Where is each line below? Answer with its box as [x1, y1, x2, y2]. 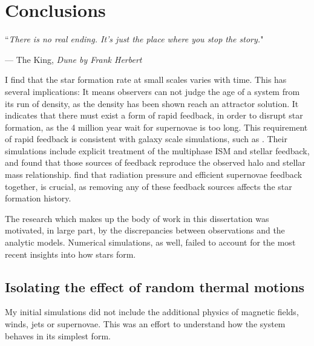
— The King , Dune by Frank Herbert [5, 53, 142, 65]
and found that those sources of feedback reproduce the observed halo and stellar [5, 156, 306, 169]
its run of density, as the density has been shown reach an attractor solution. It [5, 97, 299, 109]
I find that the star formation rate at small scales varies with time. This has [5, 73, 287, 86]
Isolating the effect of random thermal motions [5, 277, 305, 296]
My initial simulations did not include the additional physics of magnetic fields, [5, 305, 299, 318]
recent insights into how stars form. [5, 247, 136, 260]
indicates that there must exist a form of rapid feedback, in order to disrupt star [5, 109, 303, 122]
